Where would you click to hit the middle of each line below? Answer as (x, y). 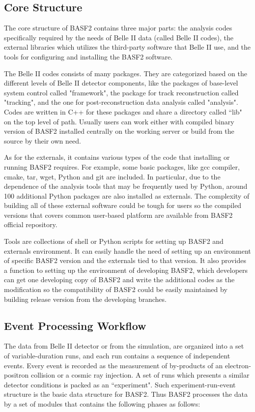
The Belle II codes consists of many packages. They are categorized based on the (126, 73)
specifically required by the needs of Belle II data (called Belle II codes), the (119, 37)
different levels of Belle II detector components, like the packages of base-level (121, 83)
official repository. (31, 224)
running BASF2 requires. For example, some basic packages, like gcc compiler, (122, 166)
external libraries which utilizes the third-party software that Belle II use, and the (127, 47)
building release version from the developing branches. (85, 299)
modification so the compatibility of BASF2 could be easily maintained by (116, 289)
